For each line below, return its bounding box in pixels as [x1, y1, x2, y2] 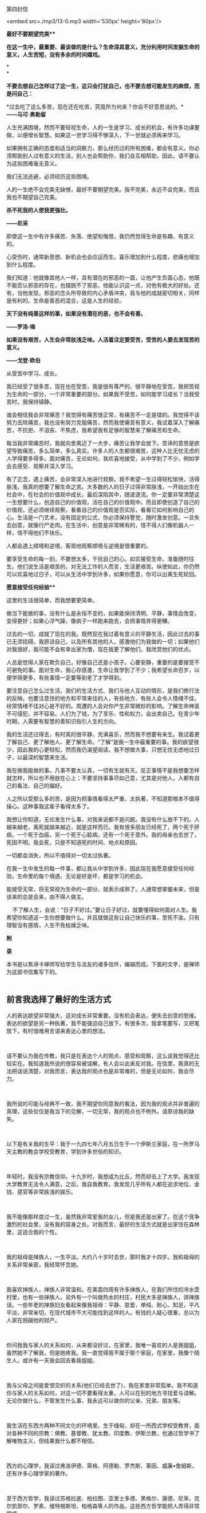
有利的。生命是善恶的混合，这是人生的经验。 [11, 297, 124, 304]
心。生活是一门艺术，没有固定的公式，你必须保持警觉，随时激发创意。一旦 [6, 514, 194, 521]
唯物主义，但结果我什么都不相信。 [11, 1437, 98, 1444]
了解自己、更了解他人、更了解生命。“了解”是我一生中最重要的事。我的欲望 [6, 738, 194, 745]
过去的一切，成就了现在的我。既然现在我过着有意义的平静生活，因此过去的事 [6, 630, 200, 638]
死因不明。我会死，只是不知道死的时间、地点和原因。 [6, 839, 141, 846]
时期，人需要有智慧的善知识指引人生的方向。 [6, 718, 120, 725]
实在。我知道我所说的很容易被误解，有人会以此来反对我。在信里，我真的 [11, 1059, 194, 1067]
